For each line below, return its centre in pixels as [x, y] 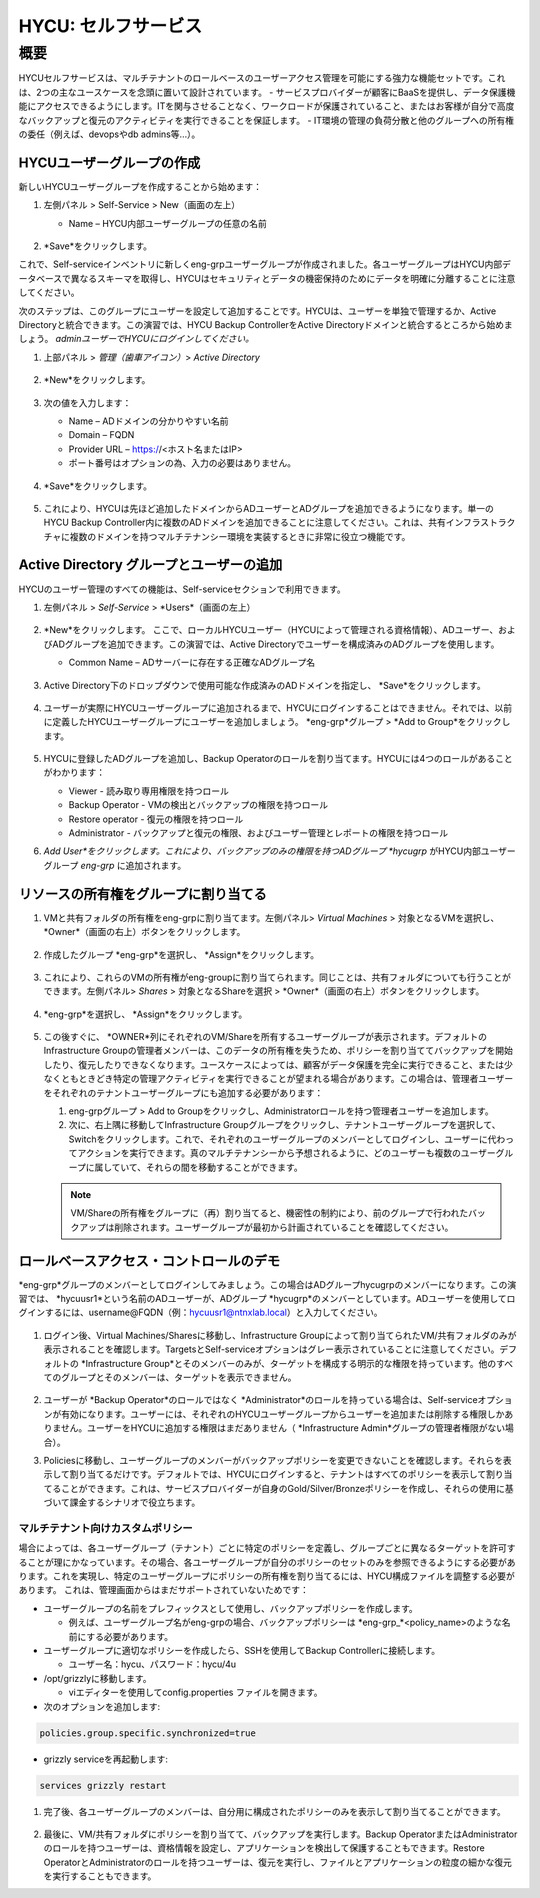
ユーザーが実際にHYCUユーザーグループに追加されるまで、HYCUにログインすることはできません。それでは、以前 [278, 707]
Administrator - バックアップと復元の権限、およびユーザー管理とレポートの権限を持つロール [258, 833]
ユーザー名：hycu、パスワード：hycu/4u [152, 1664]
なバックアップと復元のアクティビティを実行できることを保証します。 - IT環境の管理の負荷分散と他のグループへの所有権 [266, 120]
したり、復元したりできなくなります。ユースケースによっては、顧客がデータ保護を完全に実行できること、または [274, 1064]
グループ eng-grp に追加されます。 [115, 865]
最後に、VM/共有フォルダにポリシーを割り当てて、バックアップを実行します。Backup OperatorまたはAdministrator [280, 1834]
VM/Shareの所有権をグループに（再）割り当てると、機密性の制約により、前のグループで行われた [269, 1213]
